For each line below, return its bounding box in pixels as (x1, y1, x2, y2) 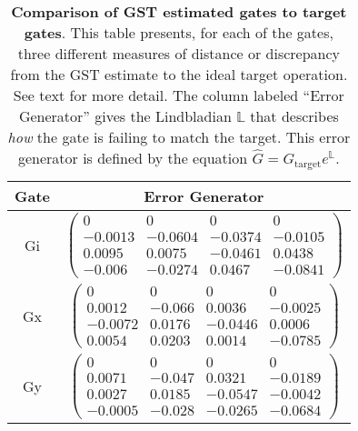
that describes (250, 105, 339, 126)
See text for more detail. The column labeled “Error (13, 85, 344, 105)
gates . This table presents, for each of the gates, (24, 22, 333, 43)
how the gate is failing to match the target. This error (7, 126, 351, 147)
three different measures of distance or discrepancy (17, 43, 341, 64)
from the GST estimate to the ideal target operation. (10, 64, 348, 85)
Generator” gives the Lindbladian (18, 105, 232, 126)
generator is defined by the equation (17, 147, 248, 168)
